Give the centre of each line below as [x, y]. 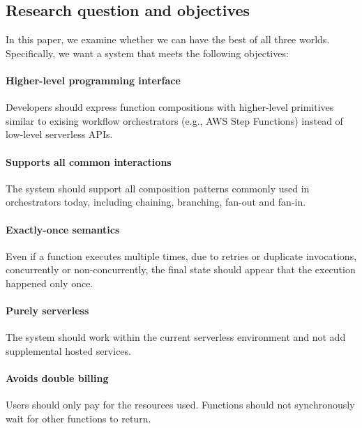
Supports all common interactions [89, 161]
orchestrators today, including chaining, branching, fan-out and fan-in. [156, 202]
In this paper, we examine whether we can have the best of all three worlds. [168, 39]
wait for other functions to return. [78, 418]
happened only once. [50, 283]
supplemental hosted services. [68, 350]
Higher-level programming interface [93, 80]
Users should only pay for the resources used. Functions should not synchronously [180, 405]
